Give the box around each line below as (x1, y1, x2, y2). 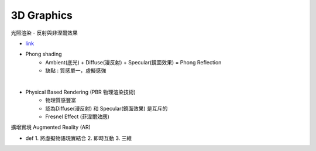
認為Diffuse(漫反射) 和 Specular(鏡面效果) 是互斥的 (45, 105, 168, 112)
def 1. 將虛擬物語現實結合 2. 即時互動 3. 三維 (25, 135, 132, 142)
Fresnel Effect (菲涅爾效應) (45, 113, 109, 120)
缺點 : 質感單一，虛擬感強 (45, 67, 107, 74)
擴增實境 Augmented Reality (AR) (11, 123, 91, 131)
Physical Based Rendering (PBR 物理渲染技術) (25, 88, 136, 95)
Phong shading (25, 50, 62, 58)
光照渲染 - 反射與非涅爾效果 (11, 29, 78, 36)
